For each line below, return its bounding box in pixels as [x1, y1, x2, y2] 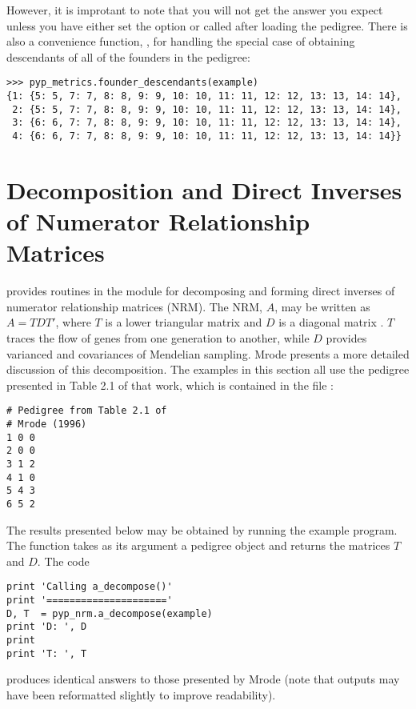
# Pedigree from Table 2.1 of [6, 405, 167, 417]
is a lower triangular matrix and [105, 314, 262, 330]
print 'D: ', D [6, 621, 87, 633]
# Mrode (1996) [6, 418, 87, 430]
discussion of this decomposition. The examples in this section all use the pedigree [6, 361, 410, 378]
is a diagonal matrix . [278, 314, 384, 330]
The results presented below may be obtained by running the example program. [6, 521, 398, 538]
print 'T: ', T [6, 647, 87, 659]
